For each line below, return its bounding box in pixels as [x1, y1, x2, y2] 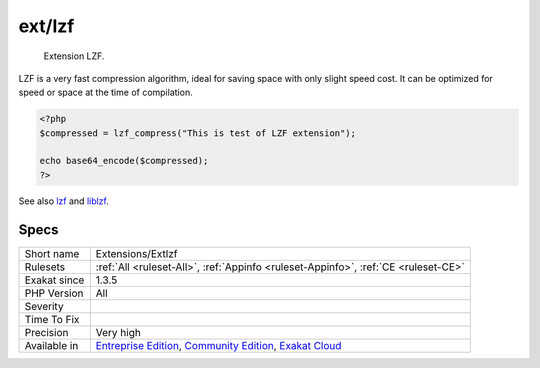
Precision [24, 325, 69, 339]
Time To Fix [24, 312, 80, 326]
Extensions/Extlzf [95, 246, 178, 260]
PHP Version [24, 286, 84, 300]
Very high [95, 325, 142, 339]
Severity [24, 299, 64, 313]
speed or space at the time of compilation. [18, 86, 194, 99]
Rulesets [24, 260, 65, 274]
